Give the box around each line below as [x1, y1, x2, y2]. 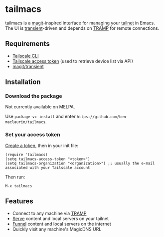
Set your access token [5, 131, 61, 138]
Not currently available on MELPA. [5, 104, 75, 110]
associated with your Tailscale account [5, 165, 91, 170]
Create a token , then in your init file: [5, 143, 79, 149]
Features [5, 197, 33, 206]
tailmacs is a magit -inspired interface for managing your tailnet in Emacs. [5, 20, 156, 26]
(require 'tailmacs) [5, 152, 48, 157]
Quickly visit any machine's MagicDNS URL [12, 226, 102, 232]
